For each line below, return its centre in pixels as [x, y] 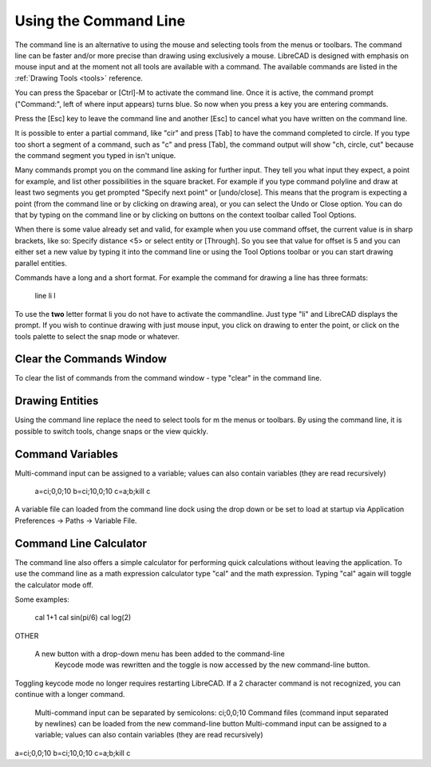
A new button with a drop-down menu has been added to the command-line [160, 654]
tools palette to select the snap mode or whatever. [97, 336]
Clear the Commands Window [91, 359]
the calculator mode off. [54, 585]
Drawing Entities [57, 401]
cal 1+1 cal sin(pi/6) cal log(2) [83, 618]
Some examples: [42, 599]
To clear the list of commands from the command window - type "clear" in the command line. [168, 378]
